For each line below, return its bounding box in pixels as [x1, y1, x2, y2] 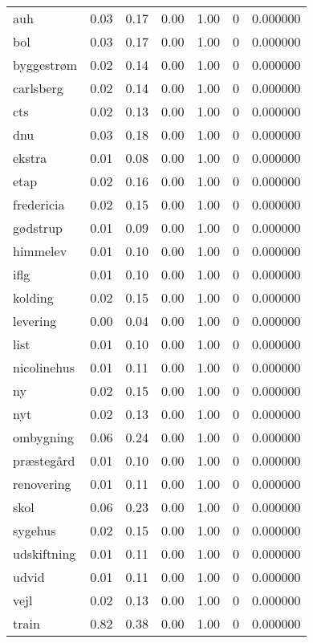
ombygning [13, 428, 75, 446]
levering [13, 311, 57, 330]
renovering [13, 474, 71, 493]
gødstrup [13, 218, 63, 237]
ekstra [13, 149, 47, 167]
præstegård [13, 451, 75, 470]
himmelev [13, 242, 67, 260]
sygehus [13, 521, 56, 539]
